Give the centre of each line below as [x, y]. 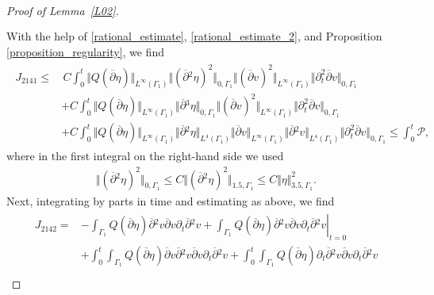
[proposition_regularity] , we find [85, 51]
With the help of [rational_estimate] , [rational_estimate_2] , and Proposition [194, 36]
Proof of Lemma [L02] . [63, 10]
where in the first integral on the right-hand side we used [145, 156]
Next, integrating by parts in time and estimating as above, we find [171, 200]
